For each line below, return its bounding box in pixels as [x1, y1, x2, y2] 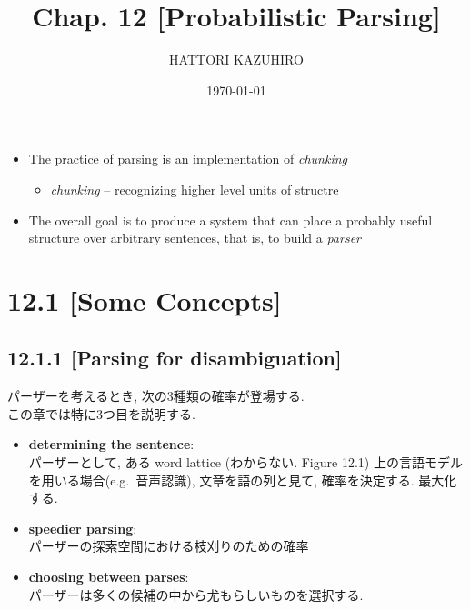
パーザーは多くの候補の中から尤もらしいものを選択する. [28, 585, 364, 604]
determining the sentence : [28, 435, 195, 454]
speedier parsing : [28, 518, 137, 537]
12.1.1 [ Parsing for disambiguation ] [7, 344, 342, 372]
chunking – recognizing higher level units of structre [50, 179, 339, 198]
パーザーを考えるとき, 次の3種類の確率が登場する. [7, 386, 305, 405]
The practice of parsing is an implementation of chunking [28, 149, 347, 168]
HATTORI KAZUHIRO [169, 50, 304, 69]
